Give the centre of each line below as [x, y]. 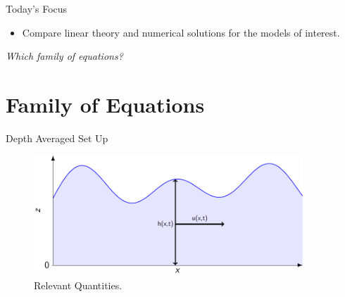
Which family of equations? [64, 56]
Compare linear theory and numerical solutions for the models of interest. [181, 32]
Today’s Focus [37, 8]
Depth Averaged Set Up [57, 138]
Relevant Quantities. [78, 285]
